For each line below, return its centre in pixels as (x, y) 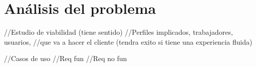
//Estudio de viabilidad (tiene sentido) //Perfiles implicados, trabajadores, (119, 32)
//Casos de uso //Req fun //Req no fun (66, 58)
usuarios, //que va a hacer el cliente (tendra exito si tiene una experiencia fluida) (128, 41)
